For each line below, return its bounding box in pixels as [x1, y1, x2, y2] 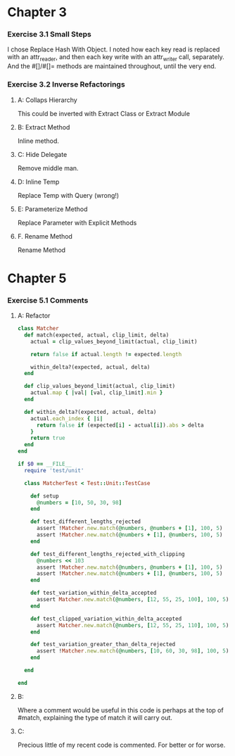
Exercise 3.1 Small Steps [7, 30, 91, 39]
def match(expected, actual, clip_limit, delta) [24, 332, 170, 339]
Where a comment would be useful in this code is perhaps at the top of [17, 705, 224, 714]
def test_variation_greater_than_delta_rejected [30, 641, 176, 648]
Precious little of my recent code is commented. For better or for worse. [17, 741, 226, 749]
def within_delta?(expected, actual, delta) [24, 408, 157, 415]
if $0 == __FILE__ [17, 460, 72, 468]
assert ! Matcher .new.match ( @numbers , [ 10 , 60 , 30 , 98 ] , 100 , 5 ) [36, 648, 229, 655]
